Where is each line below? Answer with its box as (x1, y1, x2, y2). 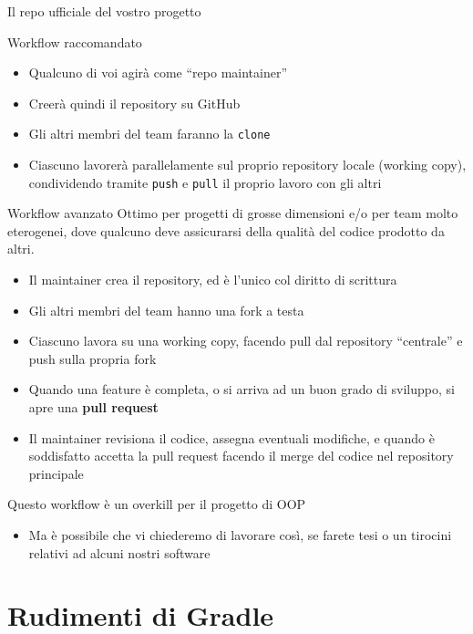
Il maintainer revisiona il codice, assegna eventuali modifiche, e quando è (28, 428, 435, 447)
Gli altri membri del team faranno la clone (28, 124, 271, 143)
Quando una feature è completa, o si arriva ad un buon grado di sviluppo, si (28, 379, 455, 399)
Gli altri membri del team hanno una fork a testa (28, 300, 304, 319)
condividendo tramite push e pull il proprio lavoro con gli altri (28, 172, 382, 192)
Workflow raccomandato (7, 32, 142, 51)
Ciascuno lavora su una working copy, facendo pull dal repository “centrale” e (28, 331, 463, 350)
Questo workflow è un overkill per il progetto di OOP (7, 494, 306, 514)
